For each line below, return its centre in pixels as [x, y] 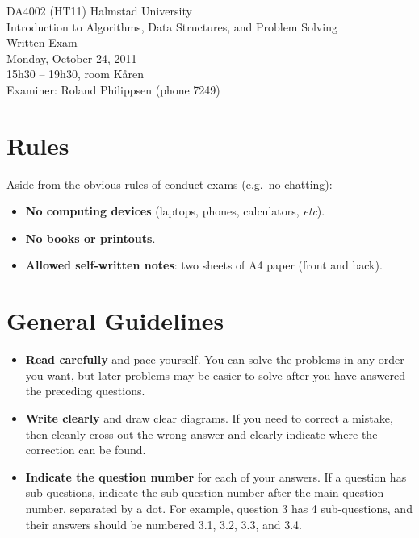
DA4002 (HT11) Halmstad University [99, 10]
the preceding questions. [85, 391]
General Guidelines [115, 321]
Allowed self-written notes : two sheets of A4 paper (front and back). [204, 265]
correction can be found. [86, 450]
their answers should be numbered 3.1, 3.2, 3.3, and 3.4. [163, 524]
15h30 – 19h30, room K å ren [75, 74]
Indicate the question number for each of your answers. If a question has [216, 476]
